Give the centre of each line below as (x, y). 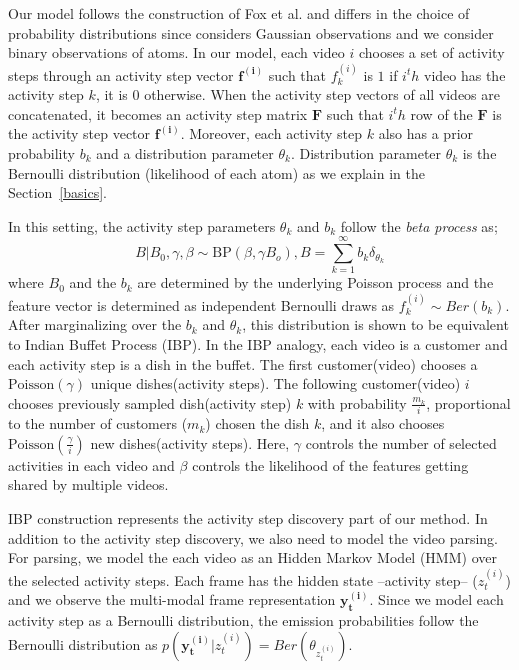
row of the (441, 113)
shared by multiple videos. (88, 484)
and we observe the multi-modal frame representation (172, 599)
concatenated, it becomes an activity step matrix (158, 113)
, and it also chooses (383, 423)
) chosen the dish (257, 423)
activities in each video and (91, 464)
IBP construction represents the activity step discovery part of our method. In (248, 517)
